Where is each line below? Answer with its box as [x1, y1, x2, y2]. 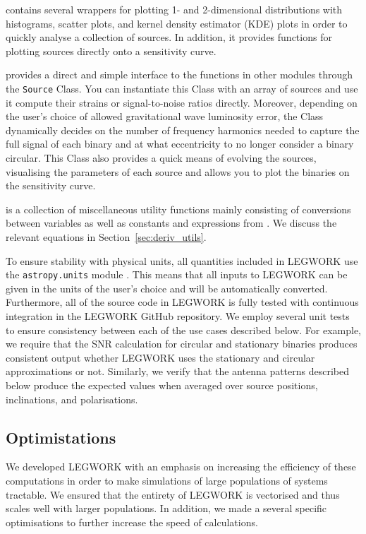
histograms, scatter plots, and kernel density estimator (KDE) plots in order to [6, 16, 348, 30]
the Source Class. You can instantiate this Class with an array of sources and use [6, 81, 358, 95]
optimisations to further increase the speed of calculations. [6, 514, 258, 529]
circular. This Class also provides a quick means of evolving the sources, [6, 150, 317, 165]
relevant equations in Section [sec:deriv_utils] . [6, 229, 207, 244]
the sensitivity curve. [6, 178, 96, 193]
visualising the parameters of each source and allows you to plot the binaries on [6, 164, 350, 179]
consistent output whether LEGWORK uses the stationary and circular [6, 350, 315, 364]
